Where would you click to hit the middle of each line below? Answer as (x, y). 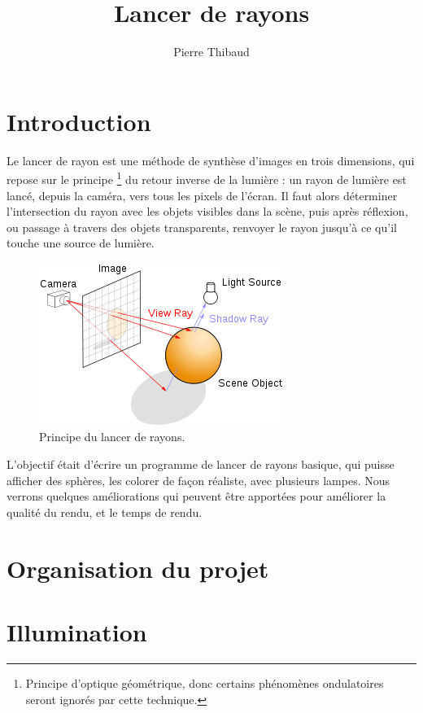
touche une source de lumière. (81, 243)
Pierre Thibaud (211, 52)
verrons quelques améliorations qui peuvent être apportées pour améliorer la (196, 496)
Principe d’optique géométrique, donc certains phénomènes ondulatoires (205, 682)
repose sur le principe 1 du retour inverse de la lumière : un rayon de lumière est (207, 178)
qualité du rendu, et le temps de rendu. (105, 512)
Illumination (77, 632)
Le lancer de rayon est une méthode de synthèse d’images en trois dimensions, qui (211, 160)
